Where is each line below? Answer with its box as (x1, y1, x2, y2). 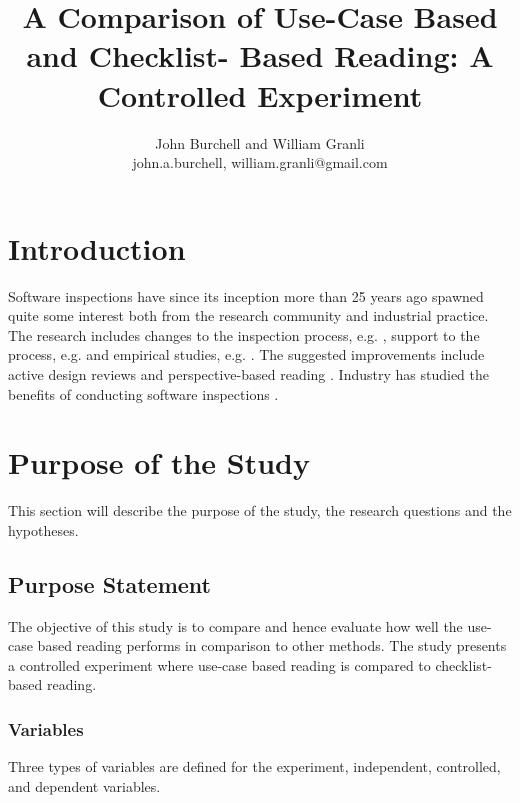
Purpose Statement (8, 568, 212, 599)
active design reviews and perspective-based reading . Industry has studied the (8, 364, 489, 384)
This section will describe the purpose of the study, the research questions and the (8, 500, 512, 521)
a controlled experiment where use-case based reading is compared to (8, 654, 431, 675)
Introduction (8, 227, 186, 268)
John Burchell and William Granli (155, 132, 365, 153)
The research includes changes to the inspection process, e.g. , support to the (8, 324, 480, 345)
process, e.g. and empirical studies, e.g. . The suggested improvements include (8, 344, 485, 365)
